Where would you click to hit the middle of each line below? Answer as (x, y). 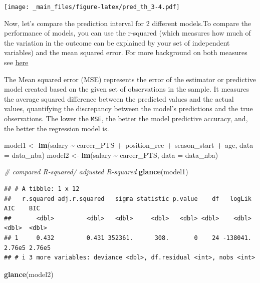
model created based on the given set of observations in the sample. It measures (127, 89)
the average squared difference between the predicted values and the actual (119, 98)
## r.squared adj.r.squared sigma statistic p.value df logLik (128, 199)
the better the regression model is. (57, 128)
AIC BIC (22, 209)
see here (16, 62)
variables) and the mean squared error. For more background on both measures (126, 52)
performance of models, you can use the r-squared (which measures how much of (127, 33)
